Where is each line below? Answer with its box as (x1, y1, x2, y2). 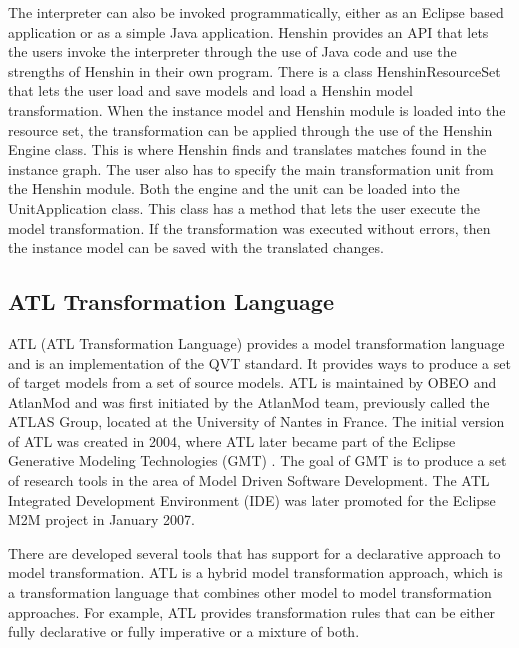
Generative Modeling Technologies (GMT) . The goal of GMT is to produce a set (8, 450, 507, 471)
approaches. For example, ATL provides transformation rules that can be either (8, 601, 496, 622)
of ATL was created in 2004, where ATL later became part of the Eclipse (8, 430, 456, 451)
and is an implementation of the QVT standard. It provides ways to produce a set (8, 352, 511, 373)
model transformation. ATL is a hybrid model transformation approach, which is (8, 562, 503, 583)
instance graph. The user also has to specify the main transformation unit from (8, 158, 494, 179)
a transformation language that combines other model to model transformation (8, 582, 492, 603)
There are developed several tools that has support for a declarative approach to (8, 542, 501, 563)
